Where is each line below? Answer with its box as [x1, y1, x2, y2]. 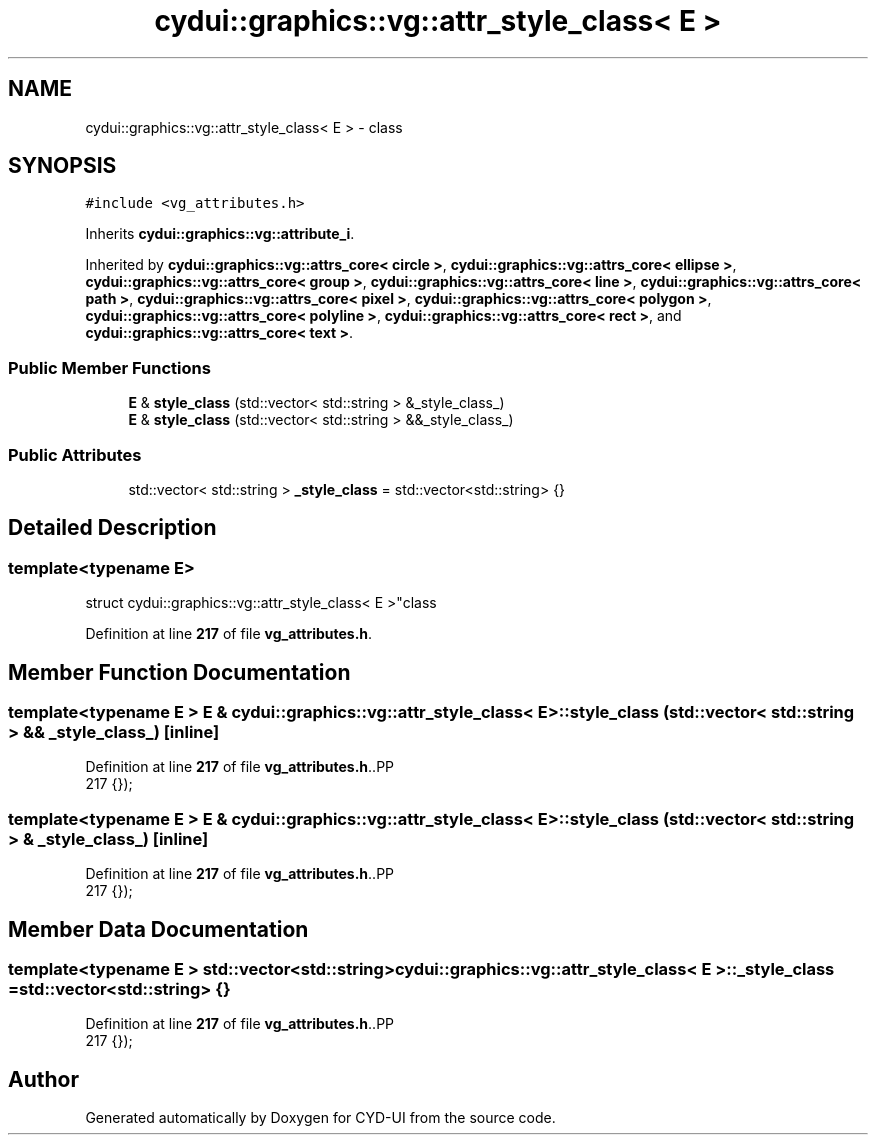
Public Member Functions [8, 357, 211, 378]
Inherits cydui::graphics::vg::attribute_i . [85, 225, 355, 243]
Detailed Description [8, 515, 217, 541]
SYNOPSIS [8, 153, 117, 179]
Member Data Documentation [8, 916, 309, 942]
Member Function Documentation [8, 659, 351, 685]
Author [8, 1066, 79, 1092]
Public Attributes [8, 444, 142, 465]
